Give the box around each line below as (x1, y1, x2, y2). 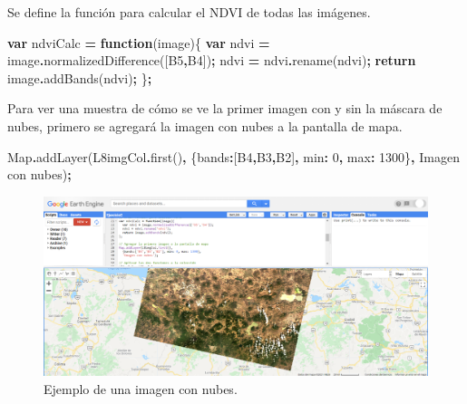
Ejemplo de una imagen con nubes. (44, 379, 238, 398)
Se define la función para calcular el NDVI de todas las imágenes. (7, 3, 371, 21)
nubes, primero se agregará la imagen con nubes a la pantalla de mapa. (7, 116, 403, 135)
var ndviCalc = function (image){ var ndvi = (7, 33, 270, 52)
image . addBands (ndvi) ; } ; (7, 68, 152, 87)
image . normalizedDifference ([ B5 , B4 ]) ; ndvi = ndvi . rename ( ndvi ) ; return (7, 51, 416, 70)
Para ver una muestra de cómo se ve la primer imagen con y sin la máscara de (7, 99, 443, 118)
